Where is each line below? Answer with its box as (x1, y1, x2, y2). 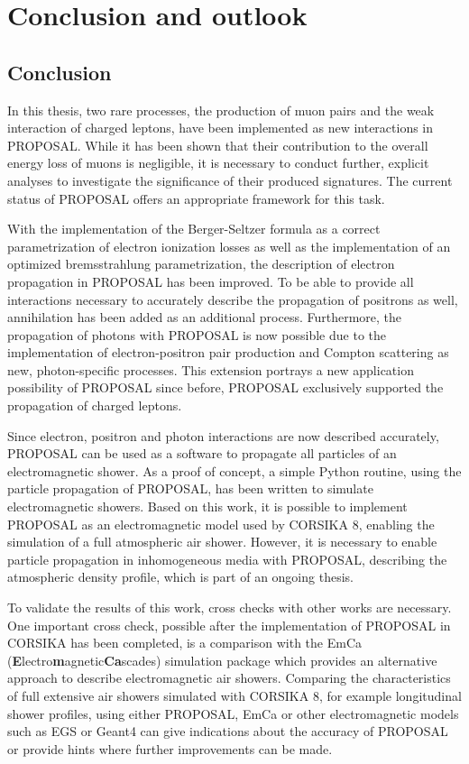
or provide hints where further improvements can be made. (7, 739, 333, 758)
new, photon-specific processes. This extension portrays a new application (7, 360, 414, 379)
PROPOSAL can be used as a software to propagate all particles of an (7, 444, 397, 463)
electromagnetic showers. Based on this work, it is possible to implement (7, 497, 408, 516)
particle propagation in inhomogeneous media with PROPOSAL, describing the (7, 549, 447, 568)
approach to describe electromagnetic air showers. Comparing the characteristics (7, 668, 451, 687)
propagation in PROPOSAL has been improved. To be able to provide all (7, 272, 414, 290)
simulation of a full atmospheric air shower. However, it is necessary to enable (7, 532, 437, 551)
